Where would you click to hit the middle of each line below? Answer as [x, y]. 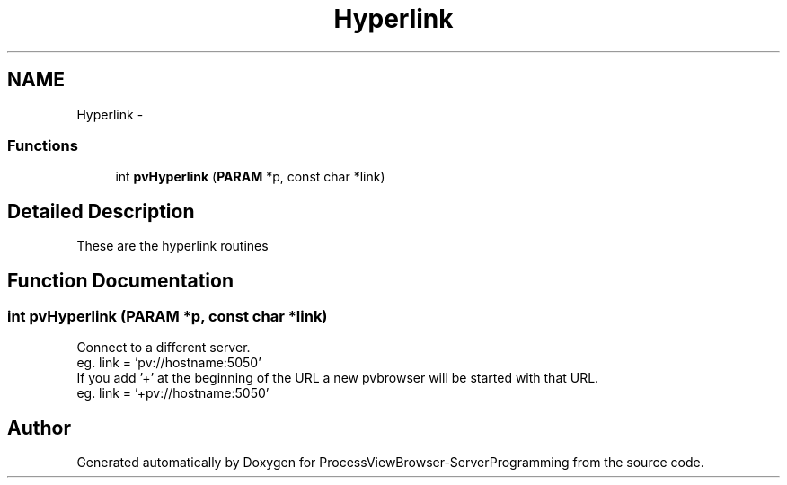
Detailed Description [101, 211]
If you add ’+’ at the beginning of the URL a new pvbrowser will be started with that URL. [338, 378]
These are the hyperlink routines [172, 246]
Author [39, 428]
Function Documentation [120, 280]
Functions [43, 145]
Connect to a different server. [164, 348]
